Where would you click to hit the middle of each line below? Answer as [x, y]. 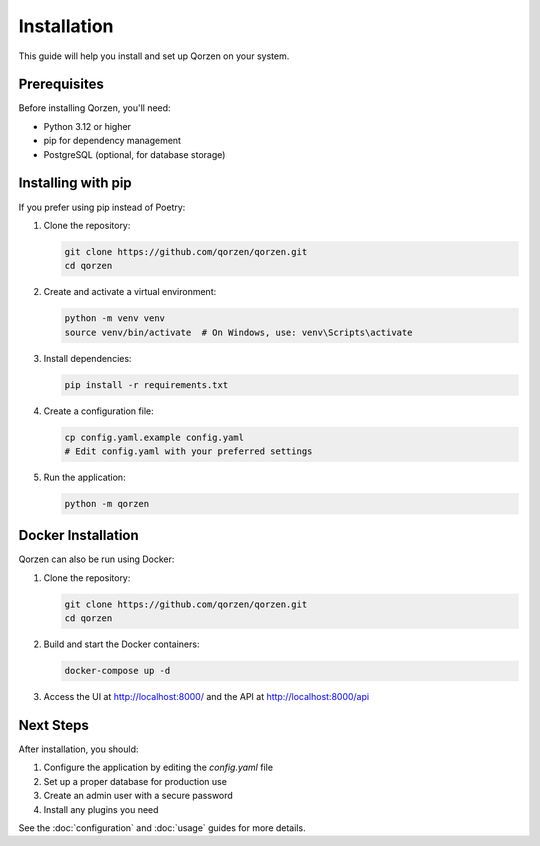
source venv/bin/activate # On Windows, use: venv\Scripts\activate [238, 332]
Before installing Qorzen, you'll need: [94, 108]
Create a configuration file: [98, 411]
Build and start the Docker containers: [121, 644]
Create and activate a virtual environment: [130, 292]
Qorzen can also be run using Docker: [96, 559]
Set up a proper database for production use [135, 781]
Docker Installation [78, 535]
